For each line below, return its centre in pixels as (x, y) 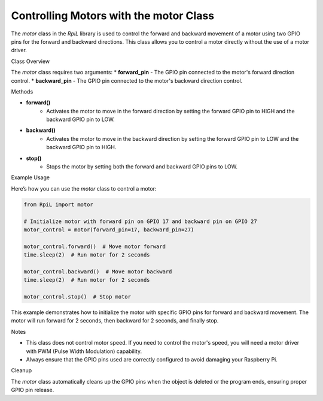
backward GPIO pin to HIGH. (81, 147)
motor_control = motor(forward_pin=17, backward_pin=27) (109, 230)
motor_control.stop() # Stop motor (77, 297)
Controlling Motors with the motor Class (113, 16)
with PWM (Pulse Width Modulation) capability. (84, 351)
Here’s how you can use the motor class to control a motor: (84, 188)
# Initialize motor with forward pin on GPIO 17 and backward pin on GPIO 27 (140, 221)
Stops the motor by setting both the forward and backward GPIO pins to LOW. (142, 167)
